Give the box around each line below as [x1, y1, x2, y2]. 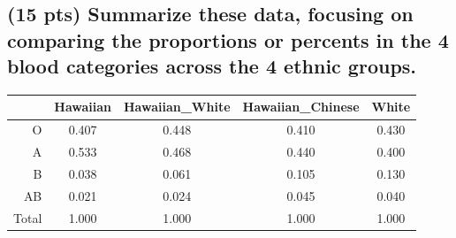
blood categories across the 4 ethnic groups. [7, 52, 417, 80]
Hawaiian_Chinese [242, 97, 360, 116]
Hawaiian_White [124, 97, 231, 116]
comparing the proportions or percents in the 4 [7, 26, 449, 53]
